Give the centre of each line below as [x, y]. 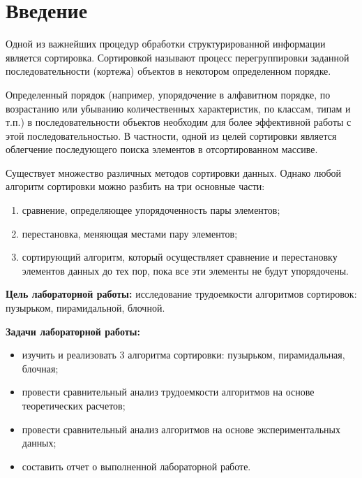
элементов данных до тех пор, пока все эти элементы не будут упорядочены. [186, 270]
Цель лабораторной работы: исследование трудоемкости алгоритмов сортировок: [181, 294]
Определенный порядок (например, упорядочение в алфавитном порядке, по [168, 94]
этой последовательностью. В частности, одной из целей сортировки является [171, 135]
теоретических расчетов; [74, 405]
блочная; [40, 368]
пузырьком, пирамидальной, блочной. [85, 308]
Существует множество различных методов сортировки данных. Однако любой [174, 172]
